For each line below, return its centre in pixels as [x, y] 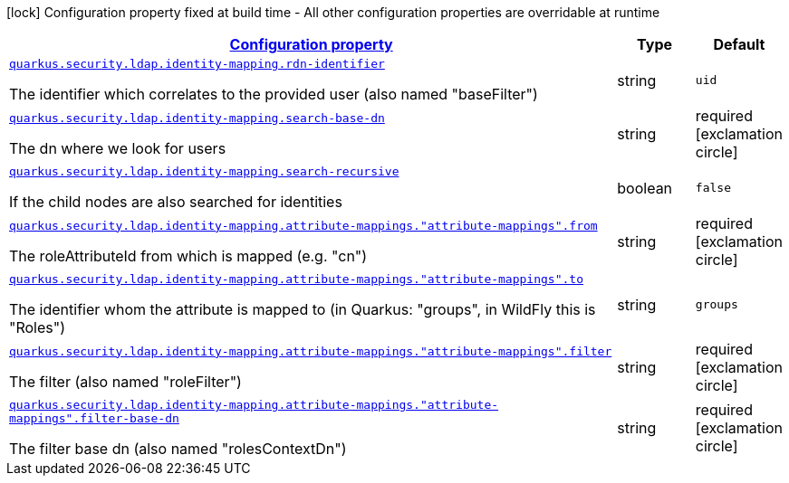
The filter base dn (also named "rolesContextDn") [178, 449]
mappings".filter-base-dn [94, 418]
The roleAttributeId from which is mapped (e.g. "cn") [188, 256]
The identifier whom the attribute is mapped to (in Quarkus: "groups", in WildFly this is [303, 309]
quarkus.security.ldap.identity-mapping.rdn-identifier [197, 64]
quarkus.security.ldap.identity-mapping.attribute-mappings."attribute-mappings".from [303, 225]
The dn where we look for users [118, 148]
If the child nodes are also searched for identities [176, 202]
